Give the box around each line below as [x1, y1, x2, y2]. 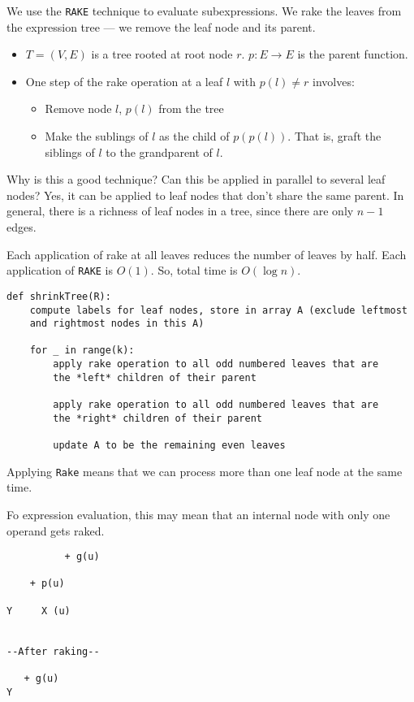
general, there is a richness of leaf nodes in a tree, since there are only [6, 202, 354, 219]
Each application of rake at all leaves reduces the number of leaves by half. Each [6, 245, 407, 262]
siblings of [45, 143, 95, 160]
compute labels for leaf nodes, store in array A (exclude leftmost [29, 304, 408, 316]
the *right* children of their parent [53, 412, 262, 424]
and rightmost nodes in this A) [29, 318, 205, 330]
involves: [312, 72, 355, 89]
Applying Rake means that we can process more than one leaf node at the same [6, 462, 403, 479]
